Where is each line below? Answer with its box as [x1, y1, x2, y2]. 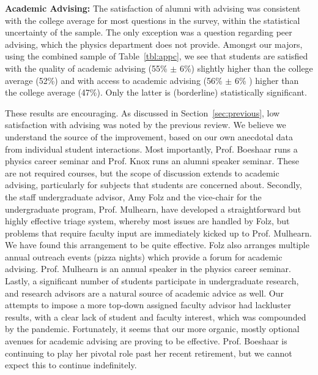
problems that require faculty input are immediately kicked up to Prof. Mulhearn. [5, 226, 312, 239]
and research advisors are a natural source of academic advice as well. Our [5, 286, 284, 299]
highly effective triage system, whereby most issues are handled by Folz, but [5, 214, 290, 227]
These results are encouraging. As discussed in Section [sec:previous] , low [5, 106, 280, 119]
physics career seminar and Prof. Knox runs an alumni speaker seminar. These [5, 154, 299, 167]
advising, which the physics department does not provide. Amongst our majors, [5, 37, 303, 50]
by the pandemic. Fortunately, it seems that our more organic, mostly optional [5, 322, 300, 335]
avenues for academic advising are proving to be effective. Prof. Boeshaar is [5, 335, 287, 347]
